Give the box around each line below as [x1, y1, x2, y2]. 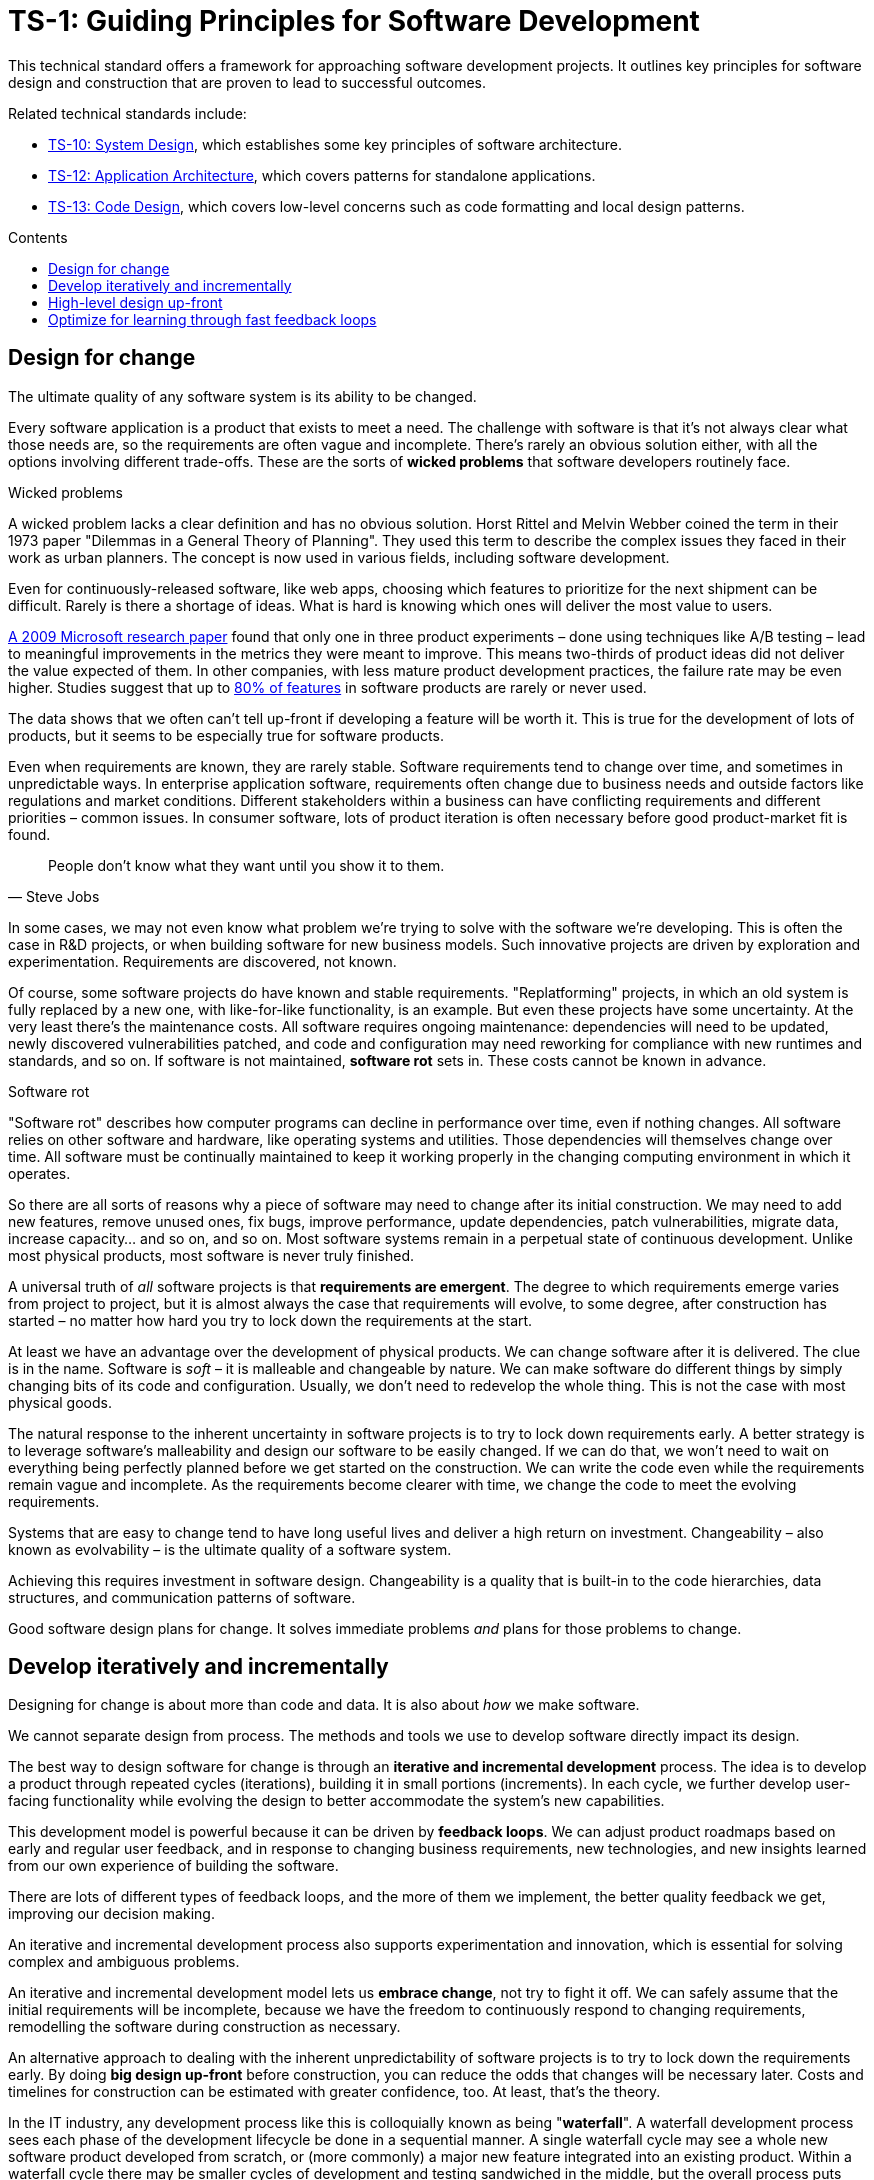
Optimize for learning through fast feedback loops [48, 310, 377, 328]
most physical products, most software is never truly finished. [8, 1246, 415, 1264]
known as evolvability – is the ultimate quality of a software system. [8, 1540, 452, 1558]
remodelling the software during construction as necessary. [8, 2018, 401, 2036]
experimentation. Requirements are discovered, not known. [8, 952, 397, 970]
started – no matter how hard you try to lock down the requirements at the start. [8, 1311, 533, 1329]
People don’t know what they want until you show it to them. [48, 856, 445, 874]
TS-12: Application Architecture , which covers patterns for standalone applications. [48, 166, 596, 184]
